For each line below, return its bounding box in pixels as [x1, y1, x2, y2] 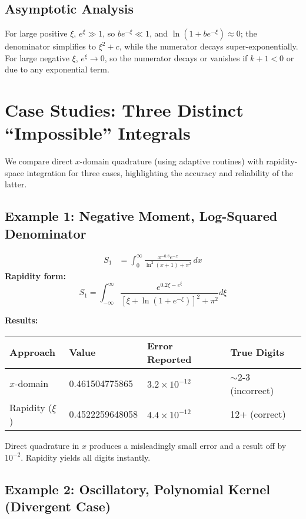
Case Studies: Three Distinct [5, 98, 244, 122]
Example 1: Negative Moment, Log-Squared [5, 207, 278, 225]
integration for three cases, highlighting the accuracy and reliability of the [26, 166, 294, 178]
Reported [147, 352, 192, 366]
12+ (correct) [230, 407, 286, 421]
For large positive [5, 27, 68, 39]
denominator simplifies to [5, 40, 96, 52]
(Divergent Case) [5, 497, 111, 515]
